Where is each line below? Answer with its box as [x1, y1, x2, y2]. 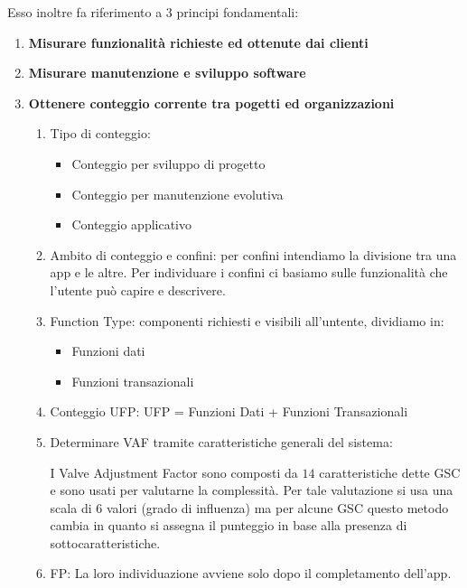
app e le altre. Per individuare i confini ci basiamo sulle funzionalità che [50, 263, 448, 282]
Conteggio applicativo [71, 215, 192, 234]
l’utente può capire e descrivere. [50, 280, 226, 299]
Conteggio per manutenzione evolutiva [71, 184, 284, 203]
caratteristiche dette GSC [319, 462, 461, 481]
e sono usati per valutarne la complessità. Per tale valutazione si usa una [50, 481, 453, 499]
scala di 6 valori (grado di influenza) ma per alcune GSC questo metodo [50, 498, 449, 517]
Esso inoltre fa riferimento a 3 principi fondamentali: [7, 3, 299, 21]
